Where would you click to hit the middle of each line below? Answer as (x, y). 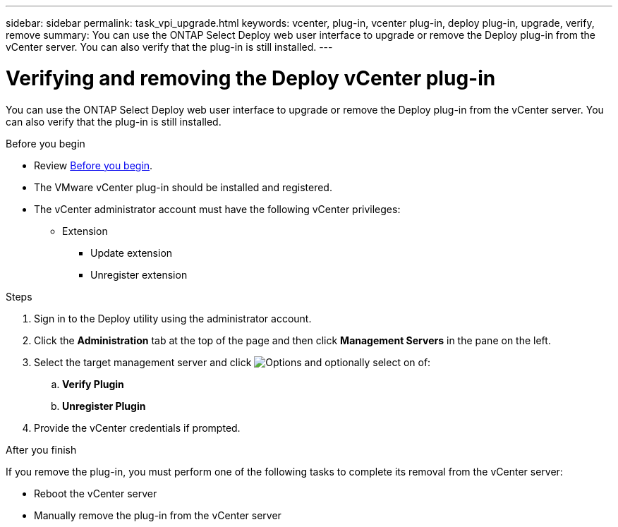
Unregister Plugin (104, 406)
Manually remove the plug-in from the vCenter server (158, 515)
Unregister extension (139, 274)
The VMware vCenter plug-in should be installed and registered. (183, 187)
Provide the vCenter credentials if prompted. (137, 428)
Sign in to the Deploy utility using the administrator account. (173, 318)
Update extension (132, 253)
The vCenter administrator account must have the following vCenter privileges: (217, 209)
